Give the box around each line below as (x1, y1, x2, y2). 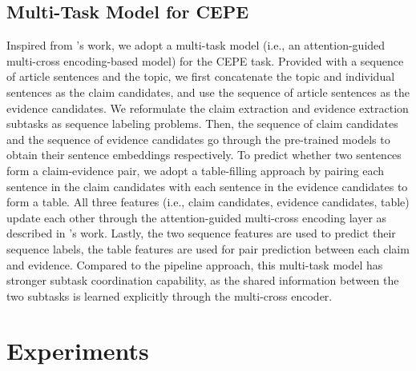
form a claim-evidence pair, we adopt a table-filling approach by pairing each (6, 162, 385, 178)
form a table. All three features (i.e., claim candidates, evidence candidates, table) (6, 193, 410, 210)
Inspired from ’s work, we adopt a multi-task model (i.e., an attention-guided (6, 37, 386, 54)
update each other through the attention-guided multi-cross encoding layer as (6, 209, 387, 225)
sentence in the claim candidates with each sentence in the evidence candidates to (6, 178, 408, 194)
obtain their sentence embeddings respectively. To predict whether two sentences (6, 146, 402, 163)
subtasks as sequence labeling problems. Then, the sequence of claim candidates (6, 115, 398, 132)
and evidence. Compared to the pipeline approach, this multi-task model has (6, 256, 383, 273)
